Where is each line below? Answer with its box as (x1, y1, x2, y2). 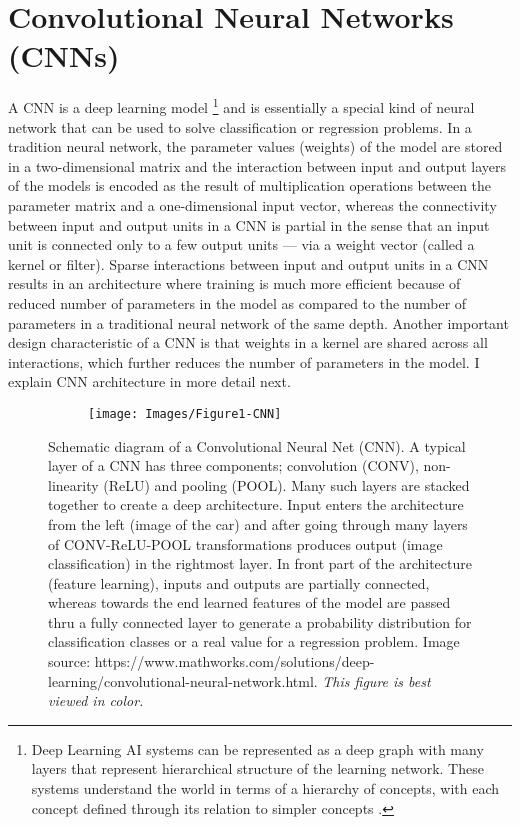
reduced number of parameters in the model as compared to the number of (8, 292, 467, 313)
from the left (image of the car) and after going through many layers (48, 513, 468, 534)
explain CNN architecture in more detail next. (8, 371, 291, 392)
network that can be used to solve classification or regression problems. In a (8, 116, 472, 137)
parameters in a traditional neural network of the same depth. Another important (8, 312, 509, 333)
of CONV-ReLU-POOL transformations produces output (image (48, 533, 443, 554)
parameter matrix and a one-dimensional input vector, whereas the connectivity (8, 194, 497, 215)
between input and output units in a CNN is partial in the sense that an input (8, 214, 490, 235)
